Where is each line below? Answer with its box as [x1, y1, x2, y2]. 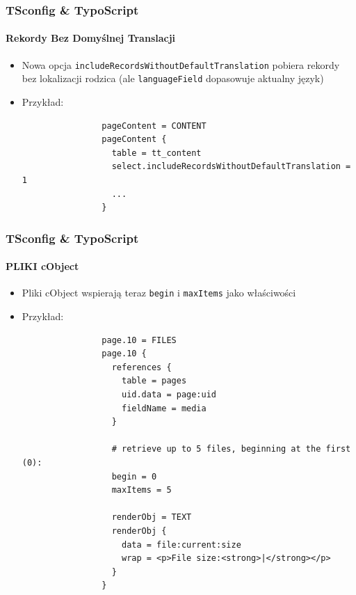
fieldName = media [121, 403, 207, 413]
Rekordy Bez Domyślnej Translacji [6, 31, 176, 45]
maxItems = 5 [111, 485, 172, 495]
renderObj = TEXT [111, 512, 192, 523]
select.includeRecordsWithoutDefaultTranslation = [111, 161, 351, 172]
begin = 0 [111, 471, 157, 482]
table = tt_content [111, 148, 202, 158]
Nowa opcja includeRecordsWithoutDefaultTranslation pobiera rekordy [22, 57, 340, 72]
